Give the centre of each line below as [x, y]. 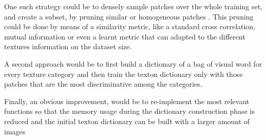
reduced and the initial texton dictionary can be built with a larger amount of [127, 121]
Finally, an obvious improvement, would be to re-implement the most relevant [127, 101]
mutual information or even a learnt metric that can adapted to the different [125, 36]
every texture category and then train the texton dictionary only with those [123, 74]
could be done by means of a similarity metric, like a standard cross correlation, [130, 26]
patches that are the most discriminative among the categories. [103, 84]
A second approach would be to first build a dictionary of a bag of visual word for [133, 63]
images [15, 131]
